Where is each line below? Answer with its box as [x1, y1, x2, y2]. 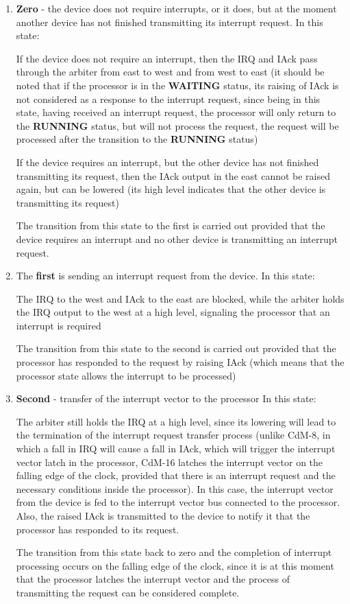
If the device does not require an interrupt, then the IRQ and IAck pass [16, 51, 318, 65]
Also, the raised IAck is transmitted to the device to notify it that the [16, 509, 310, 522]
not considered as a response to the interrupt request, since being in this [16, 91, 321, 106]
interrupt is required [16, 318, 101, 332]
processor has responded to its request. [16, 522, 179, 536]
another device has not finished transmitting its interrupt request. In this [16, 14, 323, 29]
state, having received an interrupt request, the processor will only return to [16, 105, 336, 119]
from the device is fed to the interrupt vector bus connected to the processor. [16, 495, 340, 509]
